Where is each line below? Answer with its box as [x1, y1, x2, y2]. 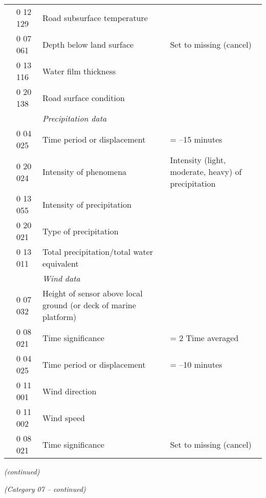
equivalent [42, 257, 79, 269]
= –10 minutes [170, 358, 223, 370]
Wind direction [42, 385, 97, 397]
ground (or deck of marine [42, 299, 136, 311]
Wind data [42, 272, 80, 284]
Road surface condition [42, 91, 125, 104]
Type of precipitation [42, 225, 119, 237]
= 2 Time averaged [170, 331, 239, 344]
